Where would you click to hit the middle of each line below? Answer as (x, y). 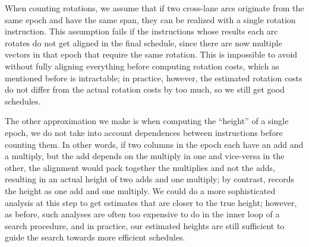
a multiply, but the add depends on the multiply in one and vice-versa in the (145, 156)
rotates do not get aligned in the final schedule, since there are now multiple (144, 42)
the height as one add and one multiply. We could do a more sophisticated (140, 190)
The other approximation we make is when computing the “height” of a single (147, 121)
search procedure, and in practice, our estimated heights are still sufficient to (145, 225)
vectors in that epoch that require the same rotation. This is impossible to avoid (151, 54)
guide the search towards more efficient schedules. (95, 237)
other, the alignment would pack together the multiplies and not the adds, (140, 167)
